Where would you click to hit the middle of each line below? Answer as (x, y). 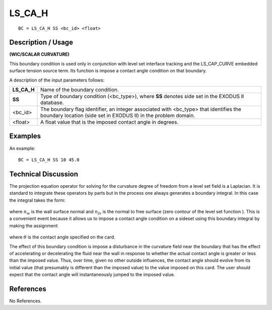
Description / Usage (41, 43)
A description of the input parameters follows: (57, 80)
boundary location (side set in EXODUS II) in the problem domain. (118, 116)
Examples (25, 136)
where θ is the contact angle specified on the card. (62, 237)
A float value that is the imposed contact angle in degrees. (110, 122)
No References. (25, 301)
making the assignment (33, 225)
